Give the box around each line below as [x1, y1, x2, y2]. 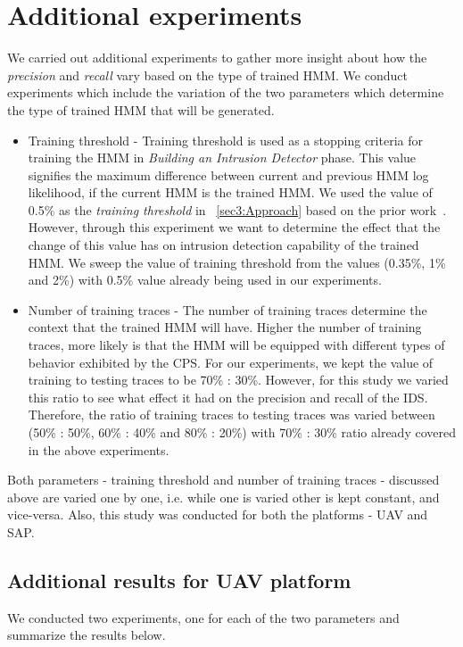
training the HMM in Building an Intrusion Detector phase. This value [28, 148, 417, 167]
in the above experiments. [28, 440, 169, 459]
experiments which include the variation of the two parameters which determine [7, 83, 444, 102]
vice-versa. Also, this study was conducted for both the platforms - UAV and [7, 505, 428, 524]
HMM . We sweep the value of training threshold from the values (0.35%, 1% [28, 253, 446, 271]
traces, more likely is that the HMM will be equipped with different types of [28, 336, 445, 354]
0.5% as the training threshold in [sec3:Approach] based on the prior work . [28, 200, 447, 219]
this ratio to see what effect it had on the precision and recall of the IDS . [28, 387, 428, 406]
